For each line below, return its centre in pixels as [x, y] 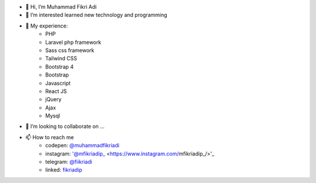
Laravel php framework [73, 42]
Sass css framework [70, 50]
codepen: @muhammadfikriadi [83, 146]
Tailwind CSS [61, 58]
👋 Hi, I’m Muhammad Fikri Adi [61, 7]
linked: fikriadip [64, 170]
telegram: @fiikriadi [69, 162]
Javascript [58, 83]
